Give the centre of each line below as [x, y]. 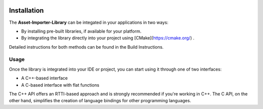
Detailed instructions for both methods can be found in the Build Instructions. [86, 47]
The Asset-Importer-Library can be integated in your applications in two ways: [89, 22]
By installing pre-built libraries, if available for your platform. [81, 31]
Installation [26, 10]
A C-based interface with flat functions [60, 85]
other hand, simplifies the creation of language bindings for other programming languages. [100, 101]
